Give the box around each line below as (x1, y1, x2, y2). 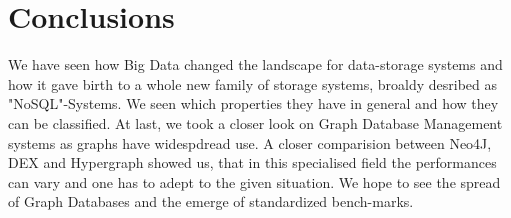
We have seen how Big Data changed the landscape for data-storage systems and (8, 54, 503, 75)
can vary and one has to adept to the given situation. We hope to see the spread (8, 171, 501, 192)
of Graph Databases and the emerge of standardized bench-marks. (8, 191, 414, 212)
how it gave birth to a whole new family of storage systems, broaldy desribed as (8, 73, 498, 94)
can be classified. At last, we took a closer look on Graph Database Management (8, 112, 503, 133)
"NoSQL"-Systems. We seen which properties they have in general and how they (8, 93, 499, 114)
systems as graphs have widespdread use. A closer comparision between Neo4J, (8, 132, 492, 153)
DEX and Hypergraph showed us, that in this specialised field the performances (8, 152, 497, 173)
